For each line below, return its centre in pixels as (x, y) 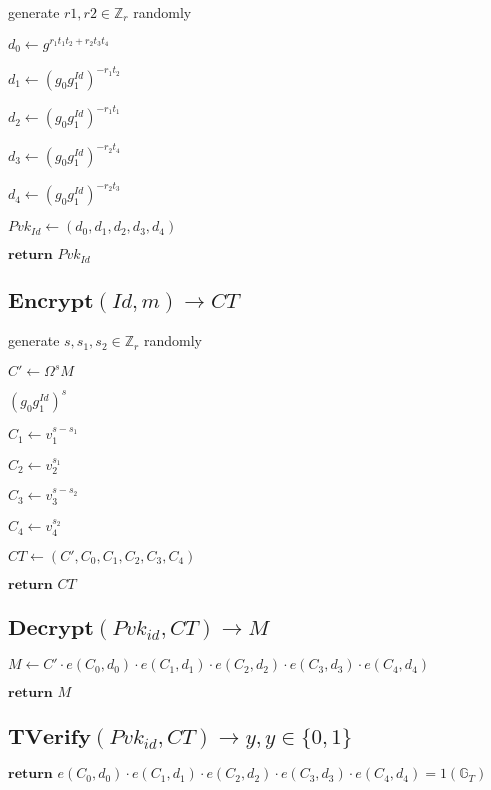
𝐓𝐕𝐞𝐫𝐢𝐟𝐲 (49, 737)
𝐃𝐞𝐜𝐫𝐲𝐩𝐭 (51, 629)
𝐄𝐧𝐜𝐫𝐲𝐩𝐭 (51, 302)
